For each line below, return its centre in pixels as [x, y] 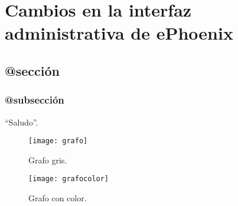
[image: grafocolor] [69, 179]
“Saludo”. [22, 122]
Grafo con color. [58, 198]
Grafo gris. [48, 160]
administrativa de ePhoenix [119, 33]
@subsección [35, 100]
